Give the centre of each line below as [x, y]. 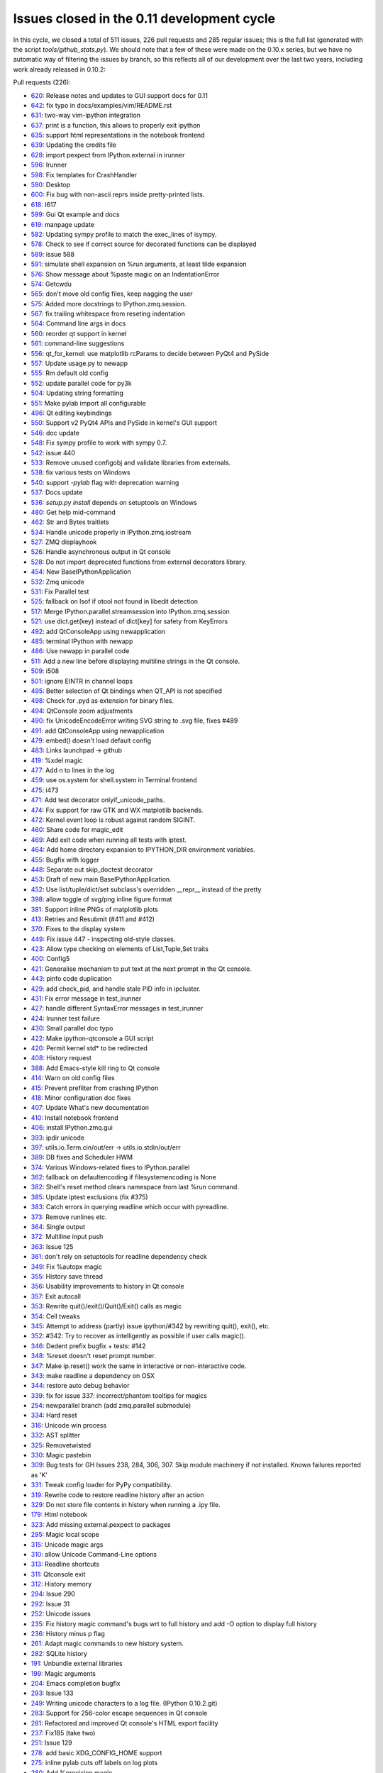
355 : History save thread [67, 1276]
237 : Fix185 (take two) [63, 1733]
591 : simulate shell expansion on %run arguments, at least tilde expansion [139, 264]
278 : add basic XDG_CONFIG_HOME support [96, 1752]
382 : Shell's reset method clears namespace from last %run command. [135, 1187]
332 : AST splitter [56, 1435]
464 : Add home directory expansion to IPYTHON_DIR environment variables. [143, 850]
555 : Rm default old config [70, 373]
